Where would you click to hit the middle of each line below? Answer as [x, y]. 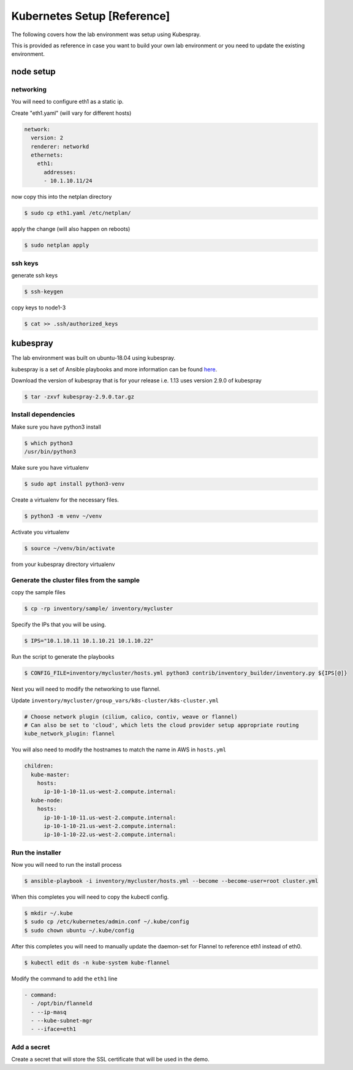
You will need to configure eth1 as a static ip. [67, 102]
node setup [33, 72]
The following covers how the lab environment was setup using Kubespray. [106, 34]
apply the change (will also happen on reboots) [71, 229]
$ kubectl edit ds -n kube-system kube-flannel [97, 963]
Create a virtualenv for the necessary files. [65, 500]
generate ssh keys [35, 275]
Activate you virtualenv [40, 532]
